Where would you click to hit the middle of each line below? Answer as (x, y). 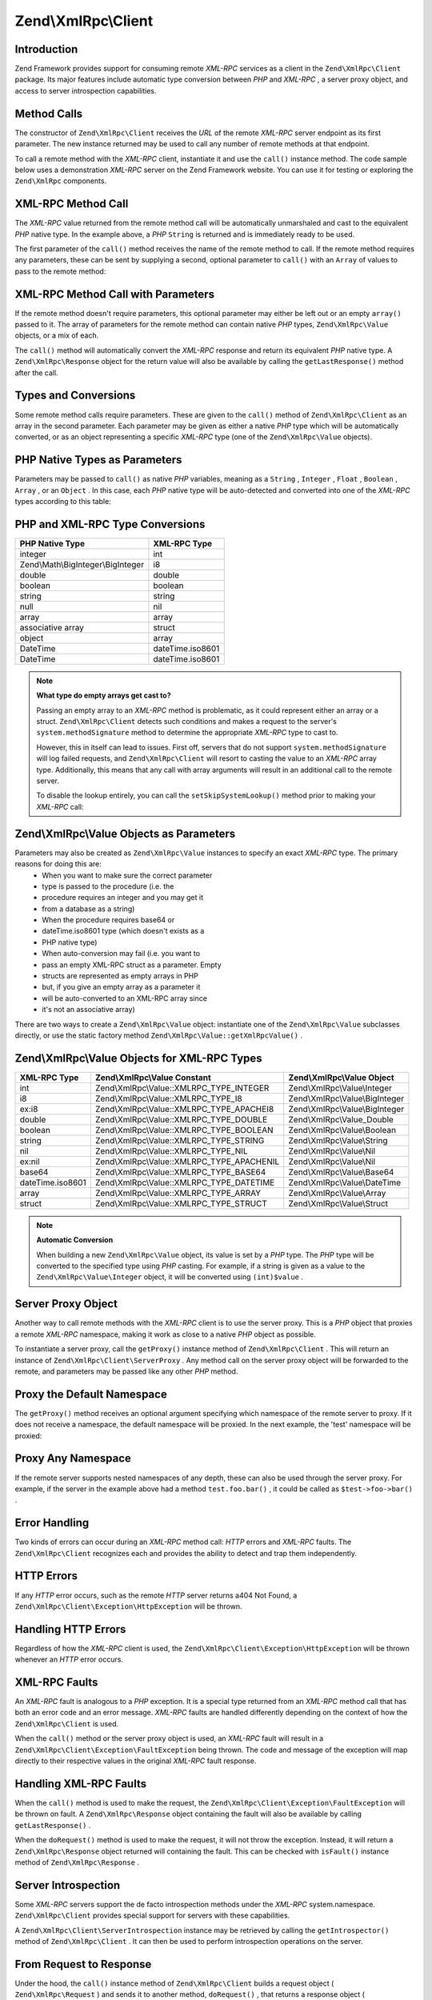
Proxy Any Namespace (73, 1459)
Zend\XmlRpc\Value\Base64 (341, 1172)
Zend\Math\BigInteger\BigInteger (82, 564)
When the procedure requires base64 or (108, 920)
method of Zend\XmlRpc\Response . (77, 1862)
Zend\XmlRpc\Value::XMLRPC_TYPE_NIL (171, 1150)
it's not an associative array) (88, 1010)
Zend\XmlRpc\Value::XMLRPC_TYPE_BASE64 (180, 1172)
